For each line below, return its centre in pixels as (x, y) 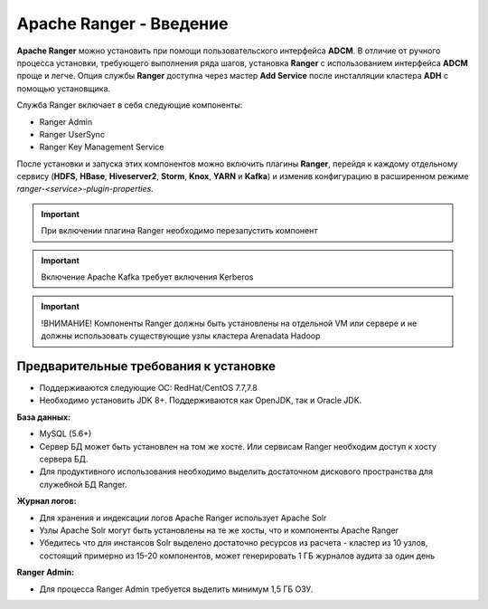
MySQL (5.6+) (66, 433)
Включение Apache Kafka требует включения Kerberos (147, 277)
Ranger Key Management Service (102, 147)
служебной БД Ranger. (83, 484)
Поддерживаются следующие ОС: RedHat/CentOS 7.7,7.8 (148, 388)
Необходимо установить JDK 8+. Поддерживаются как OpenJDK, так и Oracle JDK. (201, 400)
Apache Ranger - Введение (122, 24)
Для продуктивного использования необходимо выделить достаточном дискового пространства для (236, 471)
